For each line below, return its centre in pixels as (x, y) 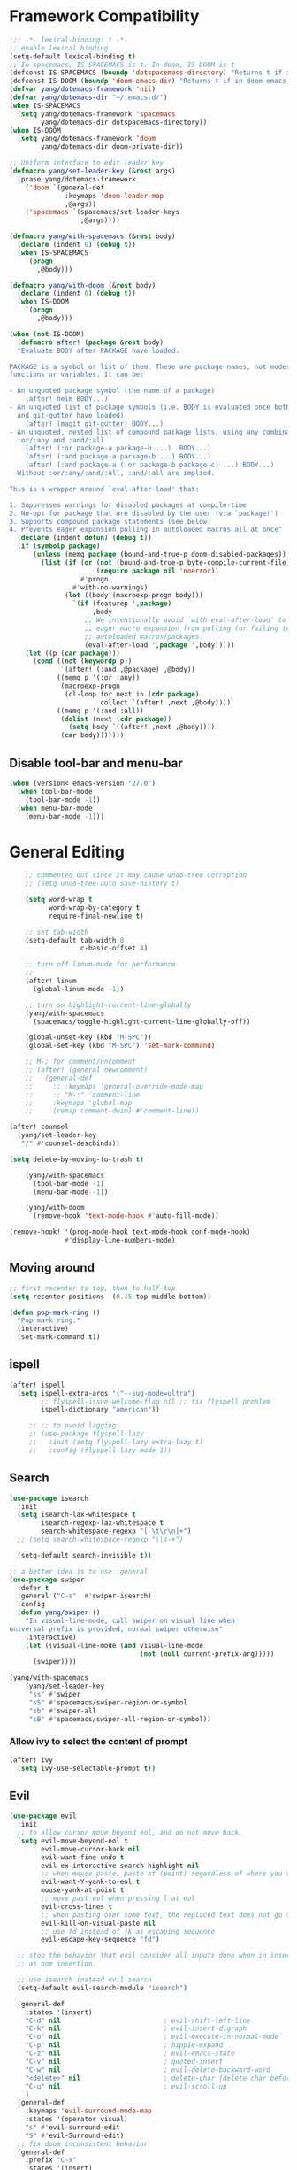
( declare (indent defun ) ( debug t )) (84, 538)
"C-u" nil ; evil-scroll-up (126, 2086)
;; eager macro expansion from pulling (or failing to (187, 628)
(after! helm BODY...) (67, 399)
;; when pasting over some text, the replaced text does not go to (168, 1915)
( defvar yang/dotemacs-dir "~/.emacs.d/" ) (88, 98)
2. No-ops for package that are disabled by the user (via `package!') (144, 513)
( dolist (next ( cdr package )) (116, 719)
